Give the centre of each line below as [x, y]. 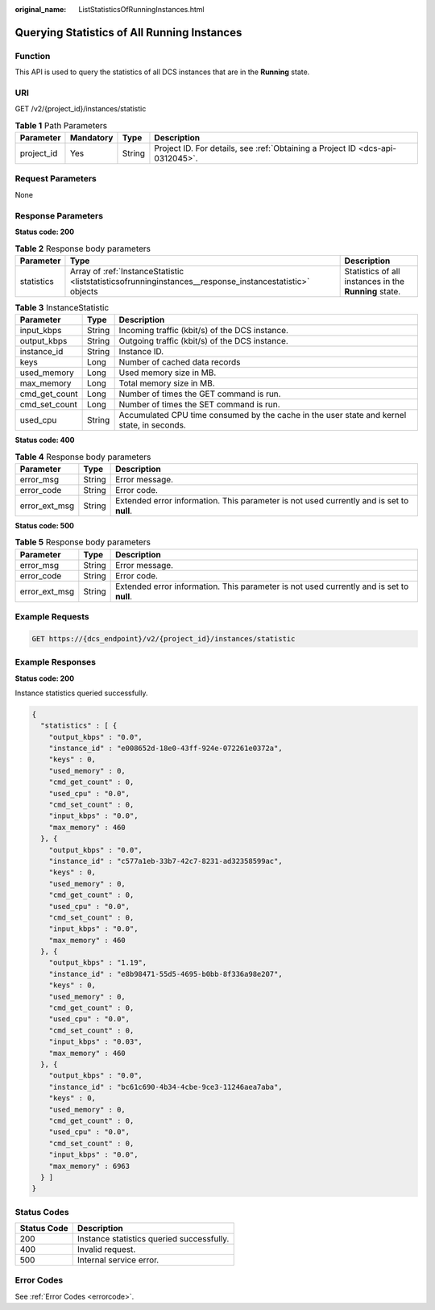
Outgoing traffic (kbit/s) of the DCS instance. [204, 341]
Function [33, 56]
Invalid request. [106, 1250]
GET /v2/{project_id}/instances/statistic [81, 109]
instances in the [375, 281]
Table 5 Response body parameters [83, 542]
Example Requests [52, 617]
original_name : [41, 9]
